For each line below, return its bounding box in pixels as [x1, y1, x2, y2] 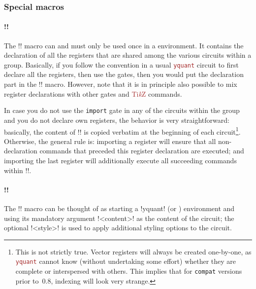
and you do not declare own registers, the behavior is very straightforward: [4, 114, 229, 125]
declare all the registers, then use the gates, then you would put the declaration [4, 69, 244, 79]
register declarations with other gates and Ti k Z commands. [4, 88, 182, 99]
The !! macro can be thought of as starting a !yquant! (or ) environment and [4, 203, 235, 213]
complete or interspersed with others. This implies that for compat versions [15, 265, 242, 276]
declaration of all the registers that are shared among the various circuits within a [4, 50, 252, 60]
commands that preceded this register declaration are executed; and [39, 145, 244, 156]
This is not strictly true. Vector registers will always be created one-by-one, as [15, 246, 252, 256]
